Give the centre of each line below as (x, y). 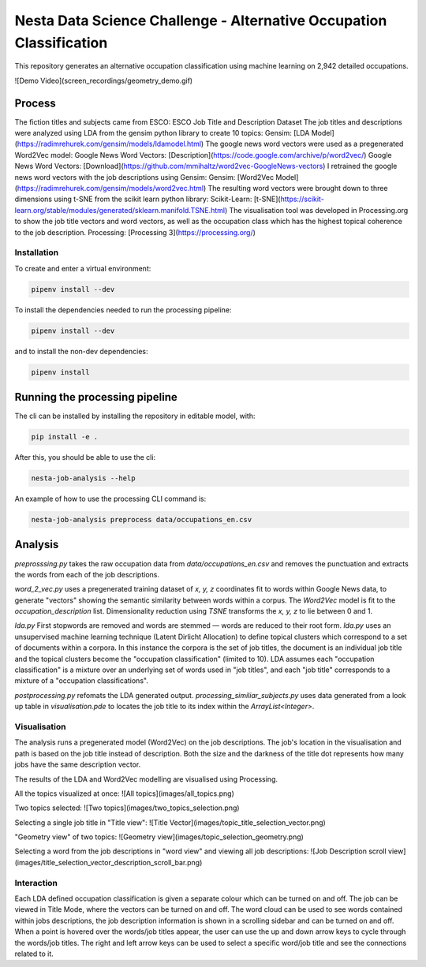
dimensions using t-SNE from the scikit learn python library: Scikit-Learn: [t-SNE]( (148, 199)
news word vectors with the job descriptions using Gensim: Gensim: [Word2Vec (144, 177)
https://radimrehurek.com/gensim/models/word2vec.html (110, 188)
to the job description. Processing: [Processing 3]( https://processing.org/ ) (135, 232)
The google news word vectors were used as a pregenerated (305, 144)
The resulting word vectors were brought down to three (298, 188)
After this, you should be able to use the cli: (85, 457)
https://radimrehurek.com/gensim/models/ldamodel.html (109, 144)
